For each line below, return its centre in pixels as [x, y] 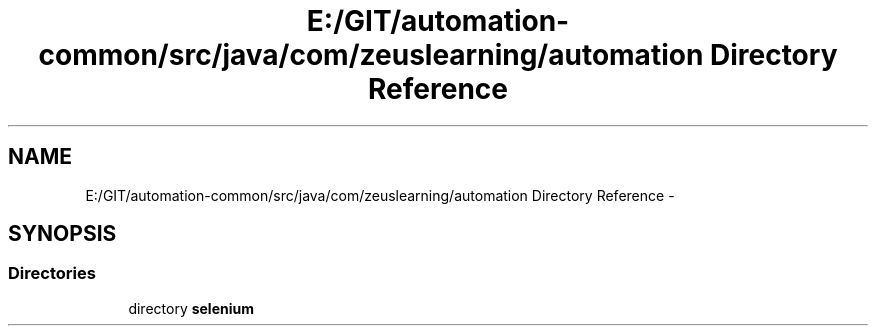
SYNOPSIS [62, 234]
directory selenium [191, 308]
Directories [52, 273]
